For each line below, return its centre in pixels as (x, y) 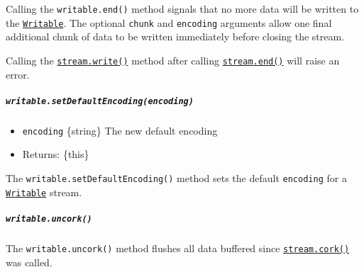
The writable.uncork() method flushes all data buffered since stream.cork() (178, 248)
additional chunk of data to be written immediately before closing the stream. (175, 36)
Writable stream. (44, 192)
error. (18, 74)
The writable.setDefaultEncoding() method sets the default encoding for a (176, 178)
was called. (29, 262)
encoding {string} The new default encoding (120, 130)
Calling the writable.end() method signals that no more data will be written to (182, 8)
